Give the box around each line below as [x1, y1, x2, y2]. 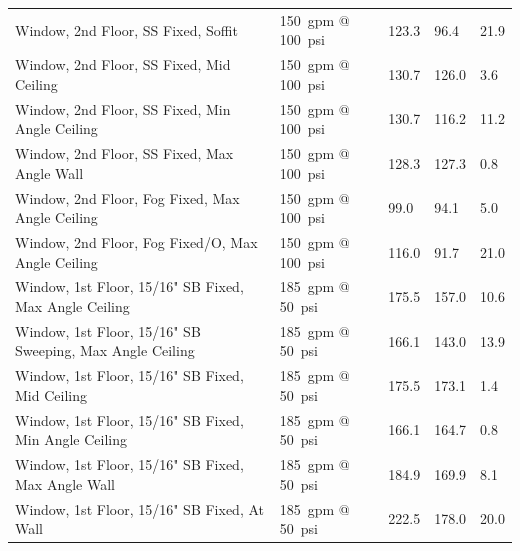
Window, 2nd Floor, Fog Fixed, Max [15, 187, 240, 208]
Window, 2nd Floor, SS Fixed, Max [15, 143, 234, 164]
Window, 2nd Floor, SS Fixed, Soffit [15, 19, 238, 40]
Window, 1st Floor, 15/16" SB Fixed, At [15, 498, 265, 519]
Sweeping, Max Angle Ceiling [15, 340, 195, 361]
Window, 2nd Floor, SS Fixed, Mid [15, 54, 231, 75]
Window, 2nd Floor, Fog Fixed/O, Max [15, 231, 258, 252]
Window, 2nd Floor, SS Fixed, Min [15, 98, 231, 119]
